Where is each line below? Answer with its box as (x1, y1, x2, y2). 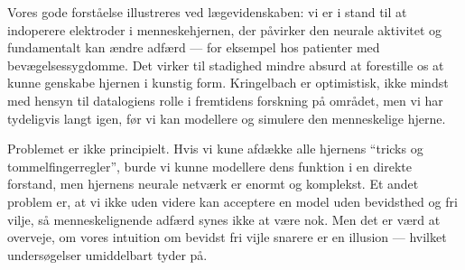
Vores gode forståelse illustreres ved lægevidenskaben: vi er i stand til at (7, 3, 407, 21)
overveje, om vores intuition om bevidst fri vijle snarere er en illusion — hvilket (7, 228, 447, 247)
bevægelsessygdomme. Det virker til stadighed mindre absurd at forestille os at (7, 55, 444, 74)
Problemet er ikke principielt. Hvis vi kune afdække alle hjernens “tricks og (7, 139, 423, 158)
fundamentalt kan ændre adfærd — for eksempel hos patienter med (7, 38, 380, 57)
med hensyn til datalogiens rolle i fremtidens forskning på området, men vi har (7, 90, 443, 109)
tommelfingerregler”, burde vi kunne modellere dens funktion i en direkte (7, 156, 412, 175)
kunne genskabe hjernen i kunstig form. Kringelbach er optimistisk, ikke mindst (7, 73, 449, 92)
